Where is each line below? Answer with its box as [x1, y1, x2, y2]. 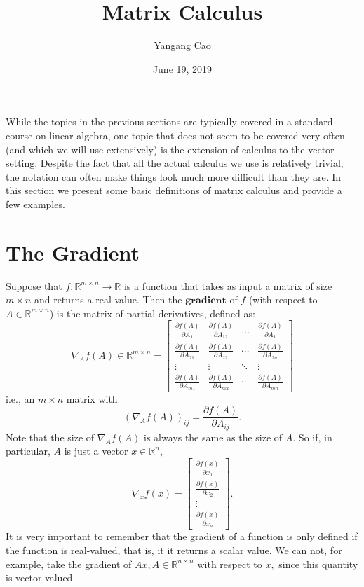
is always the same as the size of [144, 429, 283, 444]
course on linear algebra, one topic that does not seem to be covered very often [6, 127, 345, 142]
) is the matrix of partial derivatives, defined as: [49, 305, 255, 320]
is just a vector [64, 443, 128, 458]
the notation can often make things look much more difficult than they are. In [6, 169, 342, 184]
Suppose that [6, 278, 62, 293]
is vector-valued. [6, 570, 76, 585]
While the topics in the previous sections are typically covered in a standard [6, 114, 333, 129]
